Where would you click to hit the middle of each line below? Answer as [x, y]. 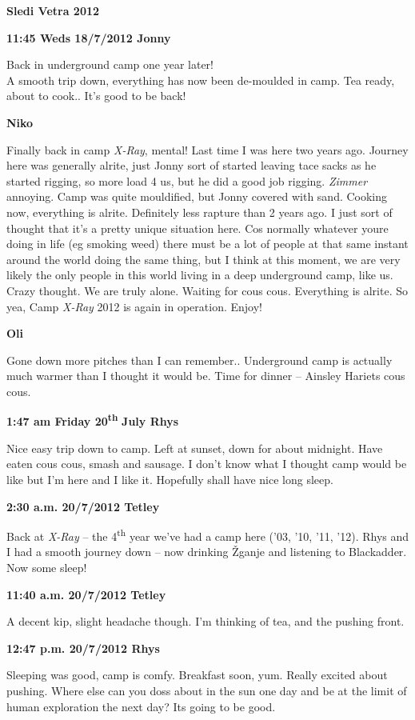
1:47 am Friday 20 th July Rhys [93, 420]
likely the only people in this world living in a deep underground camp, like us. [200, 275]
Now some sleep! [47, 567]
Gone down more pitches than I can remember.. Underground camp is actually [200, 360]
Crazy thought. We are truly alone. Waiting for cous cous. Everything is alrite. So [207, 290]
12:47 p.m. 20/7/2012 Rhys [83, 648]
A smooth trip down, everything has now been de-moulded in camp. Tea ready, [201, 80]
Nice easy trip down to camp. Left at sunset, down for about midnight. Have [195, 448]
